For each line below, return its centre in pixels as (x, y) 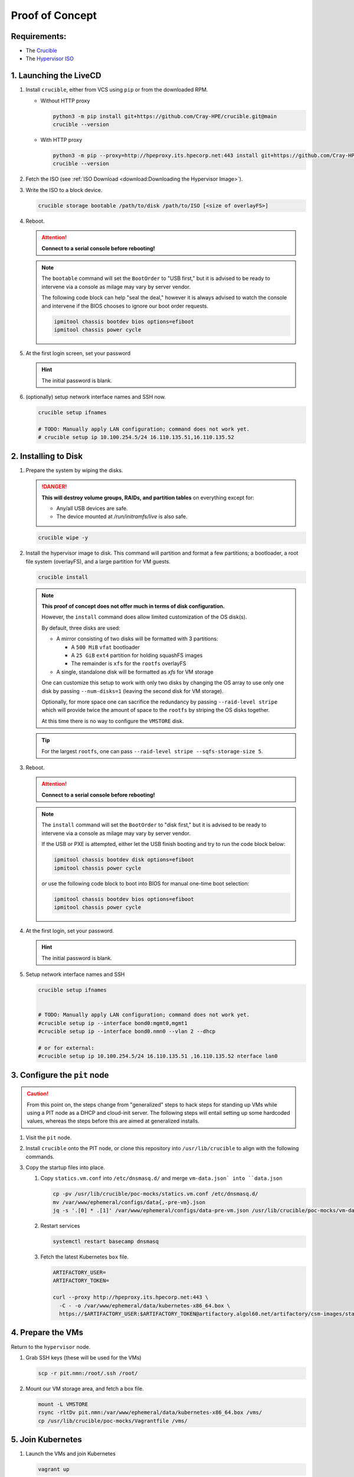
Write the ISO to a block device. (64, 190)
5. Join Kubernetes (47, 1439)
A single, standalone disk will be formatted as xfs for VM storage (135, 672)
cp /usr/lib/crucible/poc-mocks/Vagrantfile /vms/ (113, 1421)
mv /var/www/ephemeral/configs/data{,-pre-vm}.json (129, 1202)
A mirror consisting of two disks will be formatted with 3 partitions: (137, 639)
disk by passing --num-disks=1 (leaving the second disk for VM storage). (133, 691)
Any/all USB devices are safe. (92, 508)
